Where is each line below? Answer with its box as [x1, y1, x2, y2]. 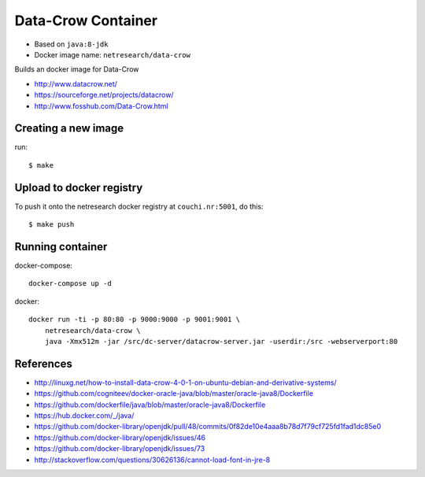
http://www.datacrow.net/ [34, 79, 118, 88]
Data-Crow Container [14, 12, 157, 29]
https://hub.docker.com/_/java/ [34, 411, 135, 420]
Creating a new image [14, 122, 124, 135]
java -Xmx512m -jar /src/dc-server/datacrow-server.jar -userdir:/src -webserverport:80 [44, 337, 398, 346]
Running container [14, 240, 108, 253]
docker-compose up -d [28, 279, 112, 288]
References [14, 357, 72, 370]
